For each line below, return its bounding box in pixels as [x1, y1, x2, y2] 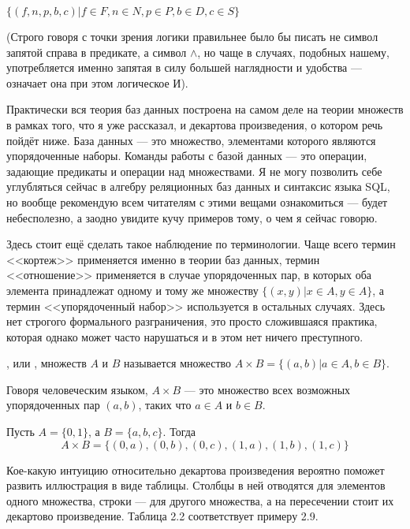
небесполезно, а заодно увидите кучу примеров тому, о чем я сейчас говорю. [6, 209, 378, 225]
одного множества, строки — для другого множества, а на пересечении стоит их [6, 492, 394, 509]
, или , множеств [6, 355, 87, 371]
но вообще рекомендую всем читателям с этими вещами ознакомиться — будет [6, 193, 388, 210]
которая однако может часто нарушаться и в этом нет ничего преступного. [6, 328, 363, 345]
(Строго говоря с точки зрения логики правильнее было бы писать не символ [6, 28, 378, 44]
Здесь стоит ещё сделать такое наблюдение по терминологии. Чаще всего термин [6, 236, 396, 252]
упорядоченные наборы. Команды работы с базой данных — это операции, [6, 147, 367, 164]
